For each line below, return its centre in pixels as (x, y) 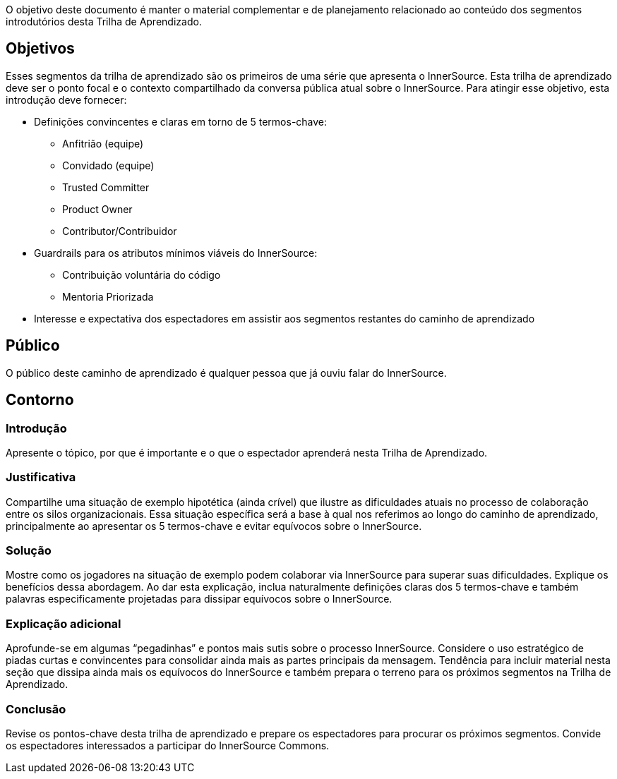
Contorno (40, 400)
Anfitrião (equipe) (103, 143)
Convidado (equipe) (108, 165)
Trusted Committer (106, 187)
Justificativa (41, 477)
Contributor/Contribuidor (120, 231)
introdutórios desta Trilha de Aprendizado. (104, 22)
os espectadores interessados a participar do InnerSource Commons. (168, 745)
